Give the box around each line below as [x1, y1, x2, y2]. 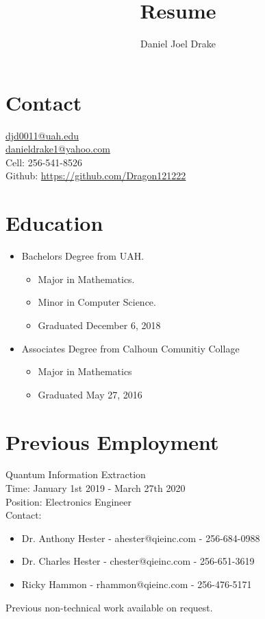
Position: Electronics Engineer [5, 494, 132, 508]
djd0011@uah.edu [5, 128, 79, 142]
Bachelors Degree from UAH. [21, 249, 144, 263]
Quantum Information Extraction [5, 467, 146, 482]
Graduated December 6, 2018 [38, 317, 161, 332]
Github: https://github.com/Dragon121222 [5, 168, 186, 183]
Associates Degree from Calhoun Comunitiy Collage [21, 341, 240, 355]
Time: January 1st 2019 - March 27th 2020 [5, 481, 186, 495]
